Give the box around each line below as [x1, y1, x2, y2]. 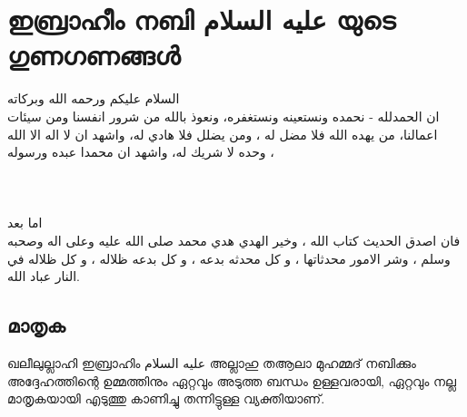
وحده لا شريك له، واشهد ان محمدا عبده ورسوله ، [7, 142, 274, 161]
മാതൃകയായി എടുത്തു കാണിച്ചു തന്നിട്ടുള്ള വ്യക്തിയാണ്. [7, 389, 325, 408]
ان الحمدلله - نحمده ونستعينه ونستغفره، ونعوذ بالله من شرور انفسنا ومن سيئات [7, 106, 440, 125]
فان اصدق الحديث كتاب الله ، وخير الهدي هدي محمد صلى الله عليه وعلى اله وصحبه [7, 231, 461, 250]
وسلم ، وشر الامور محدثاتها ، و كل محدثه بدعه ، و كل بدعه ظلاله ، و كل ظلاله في [7, 248, 451, 267]
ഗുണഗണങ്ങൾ [7, 36, 181, 73]
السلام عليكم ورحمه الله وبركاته [7, 89, 180, 108]
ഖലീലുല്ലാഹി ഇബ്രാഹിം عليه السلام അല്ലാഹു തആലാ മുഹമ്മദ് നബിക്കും [7, 354, 416, 373]
